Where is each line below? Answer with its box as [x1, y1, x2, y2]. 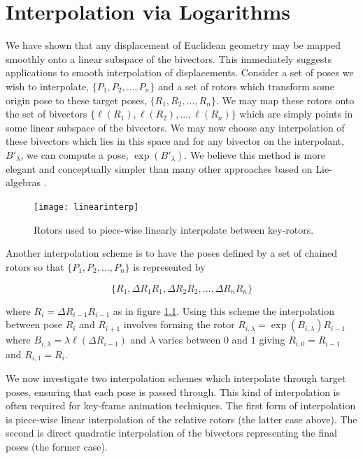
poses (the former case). [6, 439, 108, 453]
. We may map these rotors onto [215, 92, 355, 107]
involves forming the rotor [123, 317, 235, 332]
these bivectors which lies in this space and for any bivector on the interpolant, [6, 134, 344, 148]
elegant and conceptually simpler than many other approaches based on [6, 161, 313, 176]
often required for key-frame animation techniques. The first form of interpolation [6, 398, 356, 413]
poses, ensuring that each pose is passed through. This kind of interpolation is [6, 384, 341, 399]
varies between [158, 332, 221, 347]
